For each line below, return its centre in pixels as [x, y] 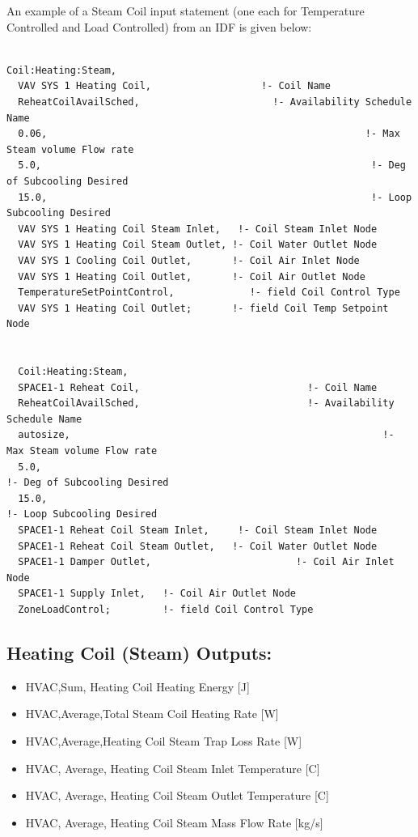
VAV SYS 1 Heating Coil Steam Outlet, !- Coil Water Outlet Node [198, 245]
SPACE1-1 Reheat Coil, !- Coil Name [198, 387]
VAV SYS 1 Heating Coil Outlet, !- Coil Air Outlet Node [192, 276]
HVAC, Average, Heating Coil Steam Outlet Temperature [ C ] [177, 795]
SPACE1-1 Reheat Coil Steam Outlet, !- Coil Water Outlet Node [198, 546]
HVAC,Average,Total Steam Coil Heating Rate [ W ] [152, 714]
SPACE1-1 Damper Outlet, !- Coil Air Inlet [206, 562]
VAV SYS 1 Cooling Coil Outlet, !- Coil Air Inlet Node [189, 260]
